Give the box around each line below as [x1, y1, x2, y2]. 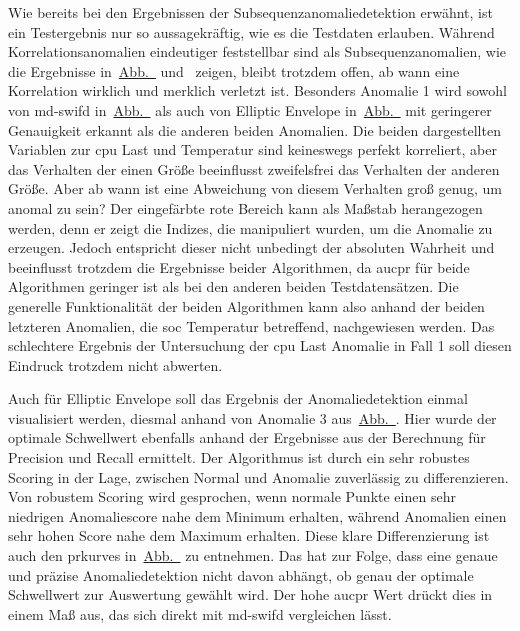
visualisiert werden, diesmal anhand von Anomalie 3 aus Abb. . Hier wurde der [8, 407, 497, 428]
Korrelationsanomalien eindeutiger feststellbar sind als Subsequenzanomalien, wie [8, 41, 507, 62]
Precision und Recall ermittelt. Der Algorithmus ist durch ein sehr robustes [8, 447, 470, 468]
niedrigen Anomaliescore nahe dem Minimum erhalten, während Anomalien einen [8, 505, 507, 526]
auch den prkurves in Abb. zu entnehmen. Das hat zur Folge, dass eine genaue [8, 545, 498, 566]
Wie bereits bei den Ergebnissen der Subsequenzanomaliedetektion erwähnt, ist [8, 2, 493, 22]
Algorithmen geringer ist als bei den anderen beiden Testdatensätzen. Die [8, 276, 459, 297]
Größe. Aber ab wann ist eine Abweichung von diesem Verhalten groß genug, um [8, 178, 502, 199]
